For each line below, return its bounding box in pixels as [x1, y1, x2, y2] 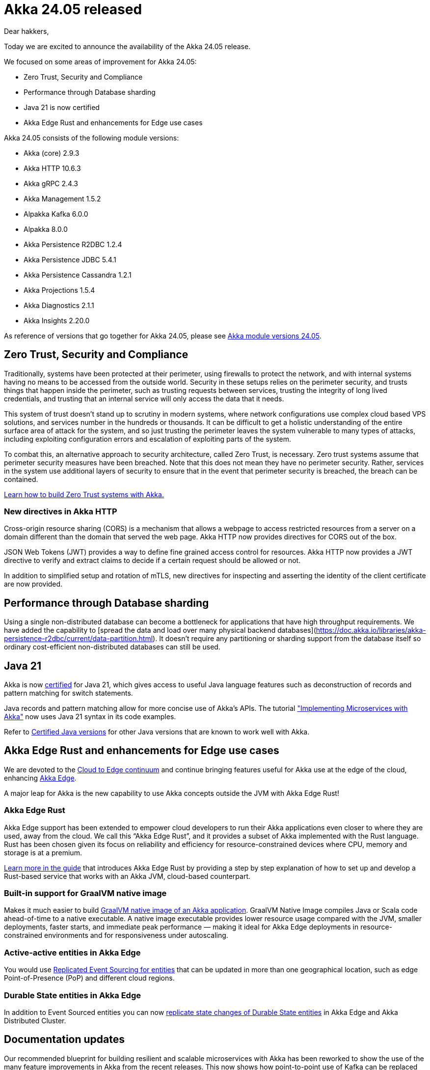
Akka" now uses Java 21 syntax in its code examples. [4, 712, 176, 721]
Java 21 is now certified [24, 103, 100, 112]
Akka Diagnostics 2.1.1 [24, 301, 94, 310]
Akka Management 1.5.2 [24, 194, 101, 203]
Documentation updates [4, 1033, 125, 1046]
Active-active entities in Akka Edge [4, 947, 141, 957]
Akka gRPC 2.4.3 [24, 179, 78, 188]
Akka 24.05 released [4, 1, 142, 18]
